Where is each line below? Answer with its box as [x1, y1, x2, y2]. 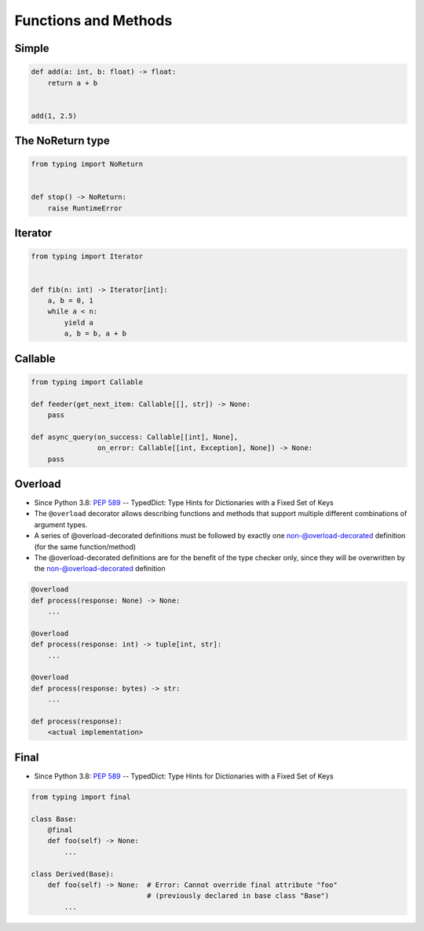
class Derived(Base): [31, 869, 115, 878]
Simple [14, 42, 50, 55]
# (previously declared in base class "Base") [146, 892, 330, 900]
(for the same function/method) [34, 542, 137, 552]
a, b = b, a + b [64, 329, 127, 338]
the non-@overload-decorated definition [34, 564, 166, 574]
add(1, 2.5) [31, 111, 78, 120]
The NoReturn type [14, 134, 110, 148]
